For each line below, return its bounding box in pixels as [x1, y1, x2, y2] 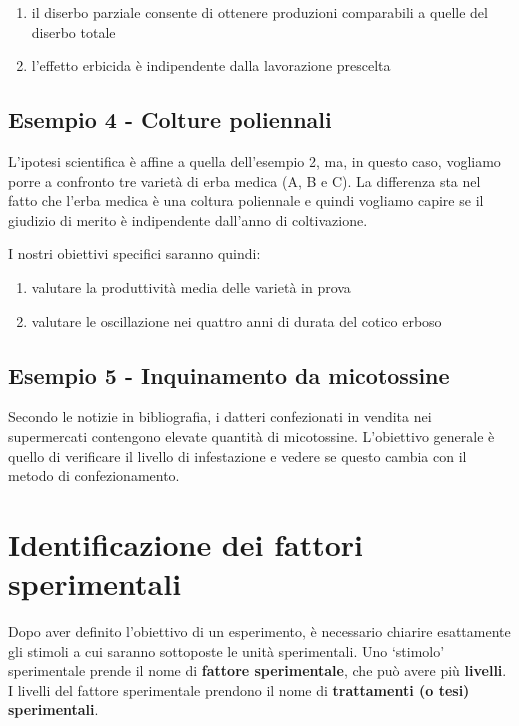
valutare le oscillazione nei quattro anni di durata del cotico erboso [31, 310, 442, 331]
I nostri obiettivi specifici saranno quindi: [8, 243, 261, 264]
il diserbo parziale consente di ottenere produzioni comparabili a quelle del [31, 2, 488, 22]
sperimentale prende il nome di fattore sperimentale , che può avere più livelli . [8, 660, 507, 681]
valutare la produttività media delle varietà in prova [31, 276, 351, 297]
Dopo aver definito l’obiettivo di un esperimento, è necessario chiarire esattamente [8, 621, 511, 642]
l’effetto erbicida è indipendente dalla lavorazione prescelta [31, 55, 391, 76]
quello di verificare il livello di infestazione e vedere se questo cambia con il [8, 445, 467, 466]
